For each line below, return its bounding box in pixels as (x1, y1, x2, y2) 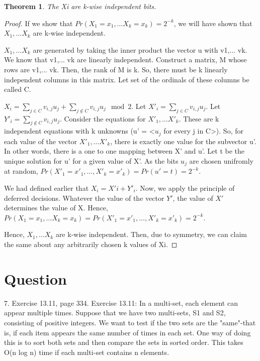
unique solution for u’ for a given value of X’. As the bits (4, 155, 179, 166)
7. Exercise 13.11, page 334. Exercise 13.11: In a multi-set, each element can (4, 297, 238, 308)
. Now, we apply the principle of (135, 183, 235, 193)
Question (4, 268, 67, 289)
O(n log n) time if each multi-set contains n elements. (4, 346, 169, 357)
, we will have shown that (174, 18, 252, 28)
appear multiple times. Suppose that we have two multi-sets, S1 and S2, (4, 307, 226, 318)
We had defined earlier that (4, 183, 89, 193)
